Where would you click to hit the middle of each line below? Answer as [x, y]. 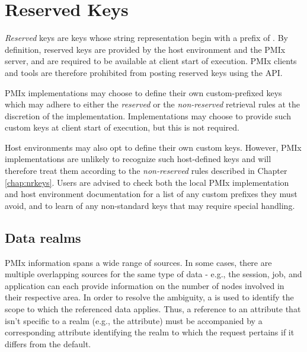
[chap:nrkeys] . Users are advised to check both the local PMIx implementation [147, 182]
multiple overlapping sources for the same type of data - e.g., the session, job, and [153, 274]
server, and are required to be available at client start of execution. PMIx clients [151, 61]
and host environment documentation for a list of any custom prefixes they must [151, 194]
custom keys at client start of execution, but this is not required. [122, 127]
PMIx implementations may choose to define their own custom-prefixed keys [143, 92]
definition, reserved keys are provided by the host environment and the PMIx [145, 49]
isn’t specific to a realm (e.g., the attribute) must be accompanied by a [134, 320]
